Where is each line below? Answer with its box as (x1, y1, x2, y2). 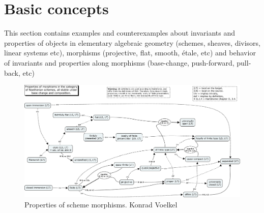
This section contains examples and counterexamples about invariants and (4, 27, 235, 38)
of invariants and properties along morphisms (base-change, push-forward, (4, 57, 234, 68)
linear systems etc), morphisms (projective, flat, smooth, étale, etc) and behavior (4, 47, 256, 58)
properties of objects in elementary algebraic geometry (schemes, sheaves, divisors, (4, 37, 261, 48)
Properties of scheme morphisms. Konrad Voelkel (24, 199, 178, 209)
